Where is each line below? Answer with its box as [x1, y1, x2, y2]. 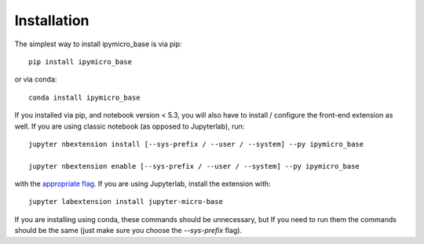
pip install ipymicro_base [28, 57, 133, 66]
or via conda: [14, 75, 57, 84]
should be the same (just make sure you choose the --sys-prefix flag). [14, 226, 243, 235]
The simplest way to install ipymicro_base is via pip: [14, 39, 182, 49]
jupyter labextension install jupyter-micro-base [28, 197, 224, 206]
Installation [14, 12, 90, 29]
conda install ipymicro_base [28, 93, 141, 102]
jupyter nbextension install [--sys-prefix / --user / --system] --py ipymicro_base [28, 140, 364, 148]
